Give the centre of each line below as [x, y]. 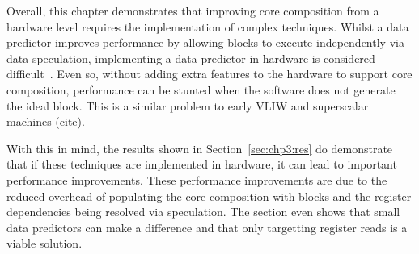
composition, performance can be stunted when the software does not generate [201, 89]
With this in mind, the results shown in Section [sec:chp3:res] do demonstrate [200, 148]
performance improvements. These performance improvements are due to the [197, 179]
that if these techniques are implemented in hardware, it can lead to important [202, 164]
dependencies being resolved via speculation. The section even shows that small [203, 212]
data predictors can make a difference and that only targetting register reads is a [207, 227]
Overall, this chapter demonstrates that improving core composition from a [193, 10]
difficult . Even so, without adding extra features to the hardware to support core [209, 74]
